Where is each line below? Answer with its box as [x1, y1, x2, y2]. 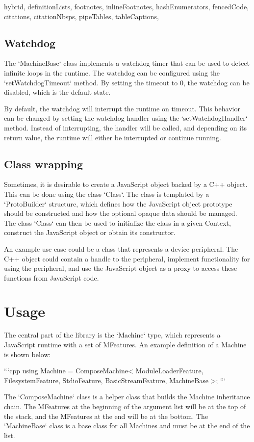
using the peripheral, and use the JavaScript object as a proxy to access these [4, 263, 237, 273]
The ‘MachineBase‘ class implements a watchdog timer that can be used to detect [4, 58, 250, 68]
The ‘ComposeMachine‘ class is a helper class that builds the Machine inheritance [4, 391, 250, 402]
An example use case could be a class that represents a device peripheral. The [4, 243, 238, 254]
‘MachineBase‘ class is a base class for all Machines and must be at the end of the [4, 420, 250, 431]
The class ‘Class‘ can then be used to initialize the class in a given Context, [4, 217, 231, 228]
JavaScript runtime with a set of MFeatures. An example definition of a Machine [4, 339, 247, 349]
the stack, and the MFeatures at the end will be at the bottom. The [4, 411, 208, 421]
